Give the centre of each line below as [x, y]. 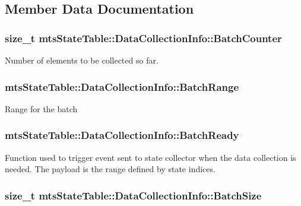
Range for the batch [41, 108]
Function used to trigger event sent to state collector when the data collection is [150, 157]
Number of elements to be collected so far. [82, 60]
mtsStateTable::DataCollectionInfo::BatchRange [122, 86]
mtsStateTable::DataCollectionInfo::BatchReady [122, 135]
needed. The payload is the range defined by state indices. [110, 169]
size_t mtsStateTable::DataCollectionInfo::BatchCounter [143, 38]
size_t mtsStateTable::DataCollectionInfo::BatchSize [133, 195]
